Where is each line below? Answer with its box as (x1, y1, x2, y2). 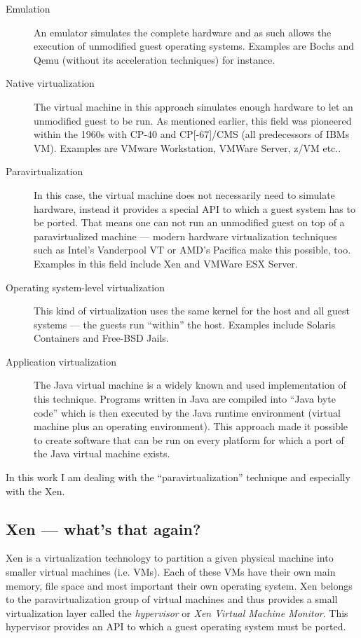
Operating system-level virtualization (6, 279, 165, 294)
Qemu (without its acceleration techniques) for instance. (34, 52, 275, 67)
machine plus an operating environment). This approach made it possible (34, 419, 348, 434)
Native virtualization (6, 76, 95, 90)
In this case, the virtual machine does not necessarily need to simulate (34, 187, 335, 202)
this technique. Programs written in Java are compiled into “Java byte (34, 391, 336, 406)
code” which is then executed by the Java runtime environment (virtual (34, 405, 341, 419)
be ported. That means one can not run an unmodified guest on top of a (34, 215, 345, 230)
